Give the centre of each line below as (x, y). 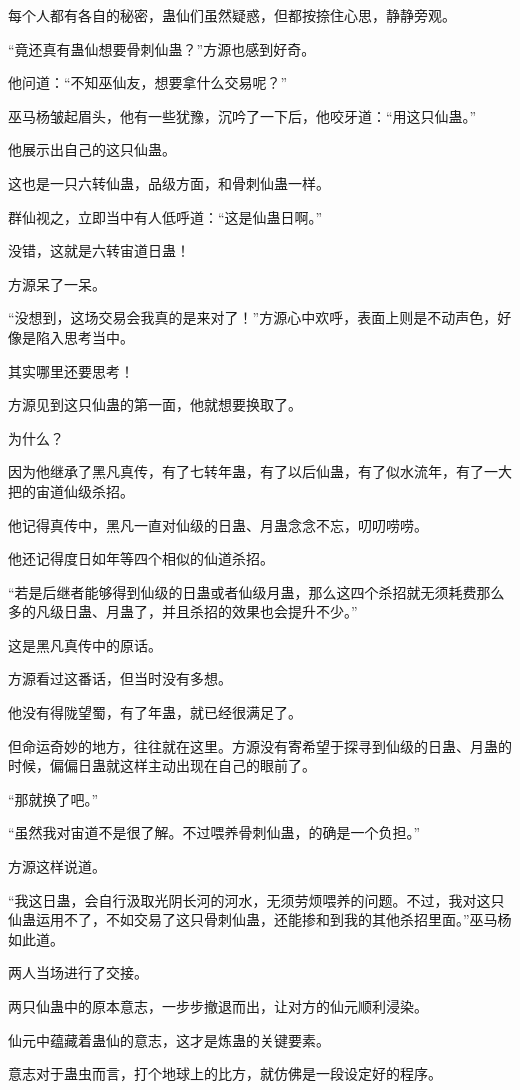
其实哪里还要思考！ (71, 370)
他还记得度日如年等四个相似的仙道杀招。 (141, 558)
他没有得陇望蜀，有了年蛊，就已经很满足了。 (155, 712)
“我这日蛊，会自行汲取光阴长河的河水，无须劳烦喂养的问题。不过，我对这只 (256, 899)
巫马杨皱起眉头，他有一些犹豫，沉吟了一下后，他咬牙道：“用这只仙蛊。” (242, 115)
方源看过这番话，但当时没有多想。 (120, 678)
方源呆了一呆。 (57, 283)
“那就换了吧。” (53, 798)
